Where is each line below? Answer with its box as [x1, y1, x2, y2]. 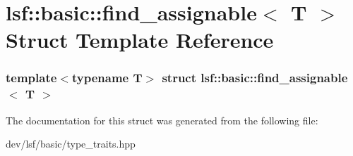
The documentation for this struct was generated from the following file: [6, 112, 318, 127]
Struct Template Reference [6, 25, 274, 54]
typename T [71, 69, 143, 86]
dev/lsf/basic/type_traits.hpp [6, 136, 136, 151]
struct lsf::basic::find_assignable [162, 69, 348, 86]
